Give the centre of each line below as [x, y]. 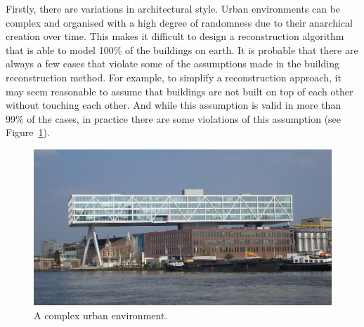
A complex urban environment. [101, 315]
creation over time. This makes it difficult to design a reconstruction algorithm [175, 36]
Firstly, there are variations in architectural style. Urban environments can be [173, 8]
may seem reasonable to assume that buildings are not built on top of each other [180, 91]
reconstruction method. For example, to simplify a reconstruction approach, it [174, 77]
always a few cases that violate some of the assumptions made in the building [173, 64]
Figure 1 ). [28, 132]
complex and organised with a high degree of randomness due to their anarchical [179, 22]
